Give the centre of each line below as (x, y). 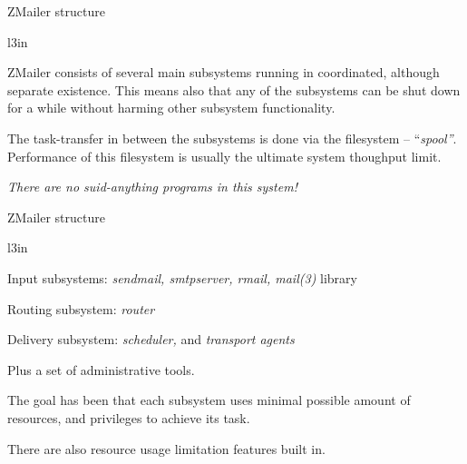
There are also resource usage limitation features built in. (166, 448)
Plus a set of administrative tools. (101, 369)
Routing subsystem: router (81, 308)
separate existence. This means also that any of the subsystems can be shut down (234, 89)
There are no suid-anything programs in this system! (152, 187)
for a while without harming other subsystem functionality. (171, 108)
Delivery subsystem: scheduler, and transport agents (151, 339)
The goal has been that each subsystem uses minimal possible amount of (209, 400)
